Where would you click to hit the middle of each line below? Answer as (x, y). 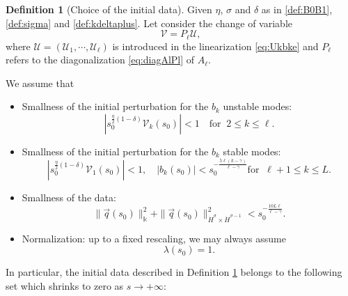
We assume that (40, 83)
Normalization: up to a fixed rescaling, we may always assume (154, 238)
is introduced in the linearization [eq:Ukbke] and (215, 46)
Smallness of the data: (69, 197)
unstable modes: (258, 106)
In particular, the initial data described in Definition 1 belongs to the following (174, 272)
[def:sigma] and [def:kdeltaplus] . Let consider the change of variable (149, 23)
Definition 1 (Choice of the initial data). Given (109, 9)
